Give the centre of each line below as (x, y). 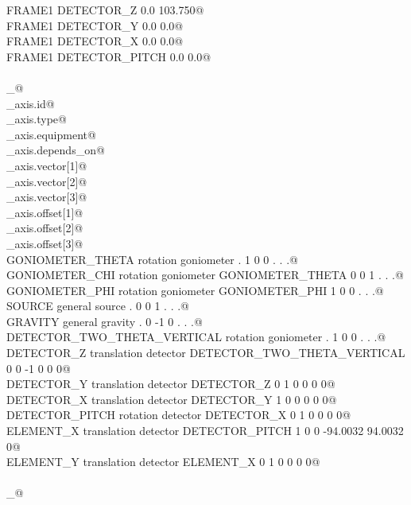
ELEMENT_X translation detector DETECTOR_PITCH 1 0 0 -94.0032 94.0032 (205, 431)
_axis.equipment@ (51, 134)
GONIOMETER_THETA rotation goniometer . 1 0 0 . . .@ (152, 259)
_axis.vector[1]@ (47, 165)
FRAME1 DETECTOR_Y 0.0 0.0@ (95, 25)
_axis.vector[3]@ (47, 197)
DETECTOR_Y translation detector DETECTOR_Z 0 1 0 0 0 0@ (171, 384)
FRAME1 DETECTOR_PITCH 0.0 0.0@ (109, 56)
